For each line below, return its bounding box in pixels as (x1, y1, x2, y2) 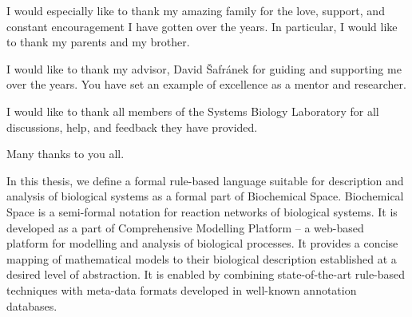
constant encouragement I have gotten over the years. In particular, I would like (6, 18, 398, 34)
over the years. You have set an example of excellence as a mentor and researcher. (6, 76, 406, 93)
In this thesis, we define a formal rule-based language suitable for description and (6, 172, 404, 188)
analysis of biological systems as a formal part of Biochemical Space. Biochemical (6, 188, 404, 204)
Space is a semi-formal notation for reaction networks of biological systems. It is (6, 203, 398, 220)
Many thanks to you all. (6, 145, 125, 162)
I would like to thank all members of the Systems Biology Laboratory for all (6, 102, 379, 119)
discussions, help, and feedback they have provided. (6, 118, 258, 135)
